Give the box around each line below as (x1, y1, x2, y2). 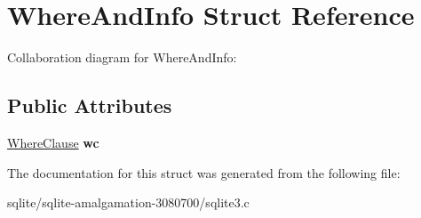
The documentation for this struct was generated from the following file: (7, 163, 401, 182)
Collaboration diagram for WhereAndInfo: (7, 48, 237, 67)
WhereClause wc (7, 133, 99, 151)
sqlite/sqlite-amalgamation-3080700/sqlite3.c (7, 193, 250, 212)
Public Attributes (7, 92, 172, 119)
